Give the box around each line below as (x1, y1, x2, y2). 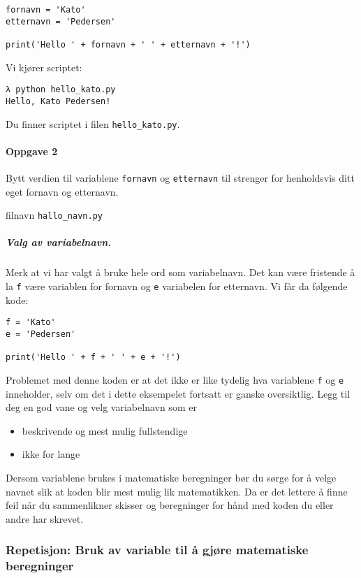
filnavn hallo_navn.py (6, 208, 103, 222)
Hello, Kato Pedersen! (6, 96, 111, 106)
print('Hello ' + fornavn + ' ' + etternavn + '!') (6, 39, 251, 50)
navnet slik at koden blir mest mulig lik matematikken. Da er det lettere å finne (6, 484, 348, 498)
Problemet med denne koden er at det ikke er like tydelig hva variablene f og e (6, 372, 344, 386)
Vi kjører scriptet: (6, 59, 82, 74)
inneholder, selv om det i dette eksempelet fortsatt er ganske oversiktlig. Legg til (6, 386, 351, 400)
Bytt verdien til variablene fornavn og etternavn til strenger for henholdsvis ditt (6, 170, 355, 185)
